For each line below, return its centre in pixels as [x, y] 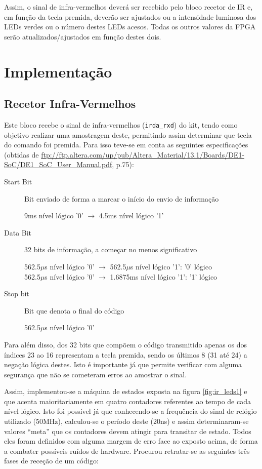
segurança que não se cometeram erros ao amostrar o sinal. [96, 374]
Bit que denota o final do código [74, 310]
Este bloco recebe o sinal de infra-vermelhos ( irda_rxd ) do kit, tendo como [121, 124]
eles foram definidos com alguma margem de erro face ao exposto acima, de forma [131, 441]
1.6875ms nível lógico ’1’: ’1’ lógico [164, 276]
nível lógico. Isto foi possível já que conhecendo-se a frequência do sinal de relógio [130, 411]
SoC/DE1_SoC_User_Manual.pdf [58, 164]
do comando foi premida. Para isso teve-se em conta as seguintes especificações [126, 145]
